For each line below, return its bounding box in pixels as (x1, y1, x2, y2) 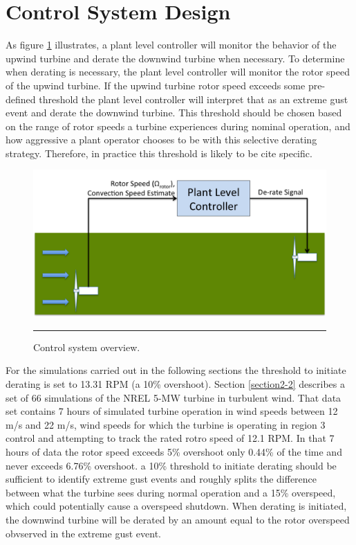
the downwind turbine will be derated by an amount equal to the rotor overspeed (6, 512, 350, 527)
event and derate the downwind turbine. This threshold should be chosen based (6, 105, 342, 120)
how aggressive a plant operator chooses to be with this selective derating (6, 132, 317, 147)
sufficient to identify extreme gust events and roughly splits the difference (6, 472, 317, 486)
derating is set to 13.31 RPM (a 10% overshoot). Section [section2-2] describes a (6, 377, 345, 391)
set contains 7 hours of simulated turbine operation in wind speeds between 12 (6, 404, 338, 418)
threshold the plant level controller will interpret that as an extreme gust (39, 91, 348, 106)
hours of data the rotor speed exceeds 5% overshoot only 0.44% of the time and (6, 445, 342, 459)
